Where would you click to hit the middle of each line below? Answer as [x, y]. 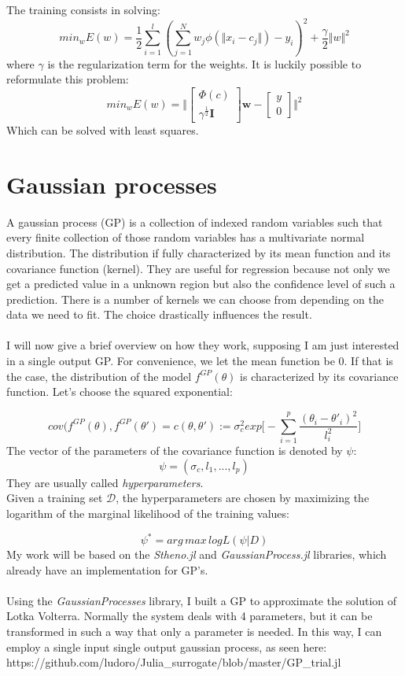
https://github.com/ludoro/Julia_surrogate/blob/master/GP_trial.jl [174, 662]
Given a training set [55, 498]
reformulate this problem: [68, 79]
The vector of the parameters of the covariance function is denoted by [175, 451]
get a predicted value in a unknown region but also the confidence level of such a [201, 284]
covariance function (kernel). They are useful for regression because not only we [198, 268]
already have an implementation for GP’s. [107, 569]
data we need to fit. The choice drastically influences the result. [159, 314]
